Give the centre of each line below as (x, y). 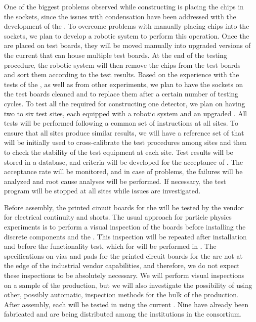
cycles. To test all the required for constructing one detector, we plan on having (125, 103)
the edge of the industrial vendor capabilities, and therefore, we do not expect (122, 265)
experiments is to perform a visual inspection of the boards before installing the (125, 227)
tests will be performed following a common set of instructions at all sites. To (121, 123)
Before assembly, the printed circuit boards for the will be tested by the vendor (124, 207)
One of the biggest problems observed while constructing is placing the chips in (124, 6)
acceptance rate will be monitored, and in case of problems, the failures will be (123, 171)
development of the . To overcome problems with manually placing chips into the (127, 26)
